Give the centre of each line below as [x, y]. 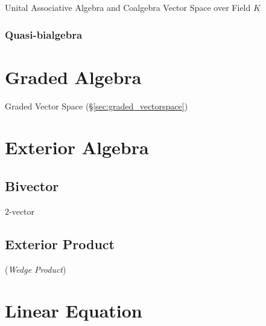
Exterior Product [60, 243]
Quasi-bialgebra [44, 34]
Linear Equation [74, 311]
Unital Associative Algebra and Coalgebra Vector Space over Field [128, 7]
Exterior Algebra [77, 147]
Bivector [32, 185]
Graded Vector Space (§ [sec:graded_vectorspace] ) [97, 106]
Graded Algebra [73, 77]
